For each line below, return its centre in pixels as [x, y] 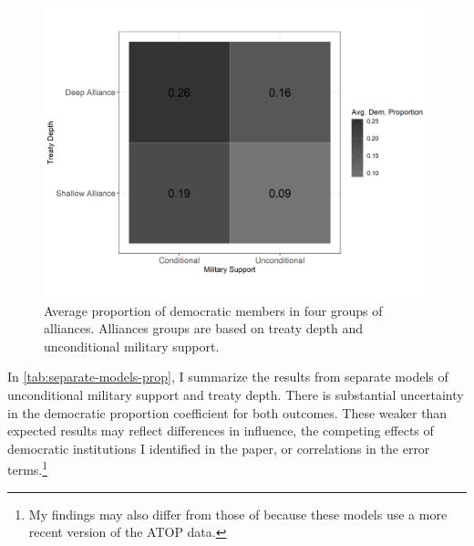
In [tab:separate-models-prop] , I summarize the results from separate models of [228, 377]
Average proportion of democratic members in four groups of [213, 310]
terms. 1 [28, 468]
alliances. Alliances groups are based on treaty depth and [204, 328]
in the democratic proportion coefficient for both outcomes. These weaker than [227, 412]
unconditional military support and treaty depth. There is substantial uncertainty [236, 394]
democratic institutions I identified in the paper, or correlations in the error [219, 448]
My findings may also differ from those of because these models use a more [238, 514]
